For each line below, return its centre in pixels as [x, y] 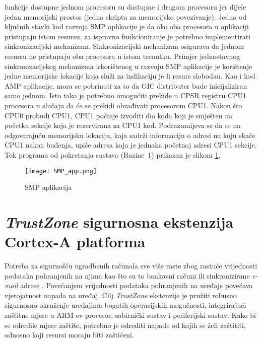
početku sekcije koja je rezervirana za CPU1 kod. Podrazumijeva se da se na [123, 125]
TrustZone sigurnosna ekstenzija [119, 222]
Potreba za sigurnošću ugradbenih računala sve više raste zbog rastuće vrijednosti [131, 266]
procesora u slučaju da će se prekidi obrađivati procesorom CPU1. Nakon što [123, 105]
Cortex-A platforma [75, 242]
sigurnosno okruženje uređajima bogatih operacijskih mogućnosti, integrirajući [125, 305]
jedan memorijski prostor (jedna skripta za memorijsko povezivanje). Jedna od [126, 16]
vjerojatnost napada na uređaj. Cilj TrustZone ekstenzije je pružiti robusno [121, 295]
